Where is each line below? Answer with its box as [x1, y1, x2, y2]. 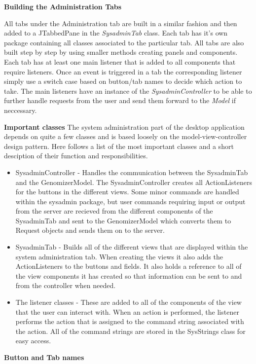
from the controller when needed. [15, 280, 116, 291]
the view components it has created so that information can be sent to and [15, 270, 242, 281]
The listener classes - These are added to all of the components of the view [15, 297, 242, 307]
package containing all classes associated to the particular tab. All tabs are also [4, 37, 244, 47]
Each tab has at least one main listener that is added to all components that [4, 56, 236, 67]
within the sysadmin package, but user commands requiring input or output [15, 196, 246, 206]
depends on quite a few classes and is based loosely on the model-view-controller [4, 131, 247, 142]
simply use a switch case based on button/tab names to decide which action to [4, 76, 242, 86]
